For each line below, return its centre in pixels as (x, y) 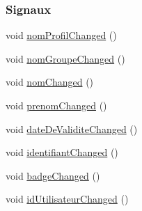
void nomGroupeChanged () (65, 58)
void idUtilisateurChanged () (67, 199)
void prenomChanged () (56, 105)
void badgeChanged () (53, 175)
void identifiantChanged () (62, 152)
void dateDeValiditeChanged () (72, 128)
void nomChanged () (50, 82)
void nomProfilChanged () (61, 35)
